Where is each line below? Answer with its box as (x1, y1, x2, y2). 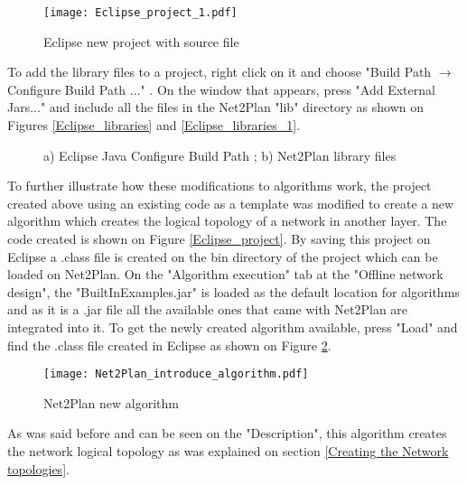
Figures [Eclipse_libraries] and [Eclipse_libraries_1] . (7, 116, 301, 135)
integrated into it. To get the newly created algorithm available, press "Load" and (7, 317, 458, 336)
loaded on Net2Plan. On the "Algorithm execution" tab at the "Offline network (7, 265, 444, 284)
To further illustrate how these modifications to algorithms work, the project (7, 176, 432, 195)
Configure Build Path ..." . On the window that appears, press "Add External (7, 79, 435, 98)
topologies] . (7, 459, 70, 478)
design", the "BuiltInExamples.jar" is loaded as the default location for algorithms (7, 282, 460, 301)
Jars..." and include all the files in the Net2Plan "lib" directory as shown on (7, 98, 425, 117)
